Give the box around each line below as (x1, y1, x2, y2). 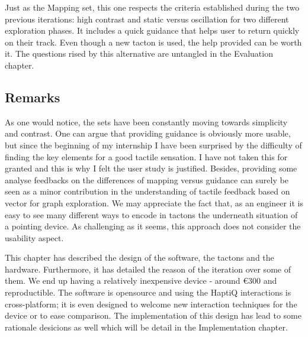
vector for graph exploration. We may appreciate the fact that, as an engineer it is (5, 196, 303, 209)
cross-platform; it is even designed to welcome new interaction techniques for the (5, 297, 297, 310)
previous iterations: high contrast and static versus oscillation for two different (5, 12, 289, 25)
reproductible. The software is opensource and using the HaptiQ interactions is (5, 286, 291, 299)
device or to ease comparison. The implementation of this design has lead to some (5, 309, 301, 322)
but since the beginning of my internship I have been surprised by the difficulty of (5, 138, 302, 151)
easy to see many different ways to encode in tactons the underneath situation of (5, 208, 298, 221)
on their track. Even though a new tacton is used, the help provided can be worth (5, 35, 302, 48)
